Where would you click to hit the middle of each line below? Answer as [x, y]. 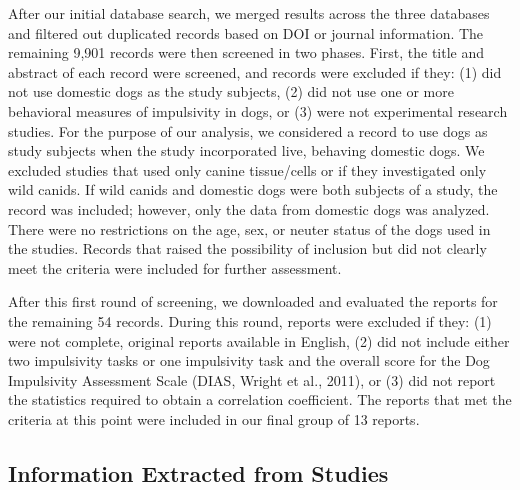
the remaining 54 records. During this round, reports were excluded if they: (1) [250, 320]
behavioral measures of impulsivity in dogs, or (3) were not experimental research [258, 110]
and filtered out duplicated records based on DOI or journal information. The [246, 32]
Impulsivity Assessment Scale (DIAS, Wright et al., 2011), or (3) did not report [252, 379]
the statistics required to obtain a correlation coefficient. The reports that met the [260, 399]
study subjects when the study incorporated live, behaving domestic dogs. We [246, 150]
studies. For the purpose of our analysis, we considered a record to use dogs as [248, 130]
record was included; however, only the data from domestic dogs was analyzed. [249, 208]
